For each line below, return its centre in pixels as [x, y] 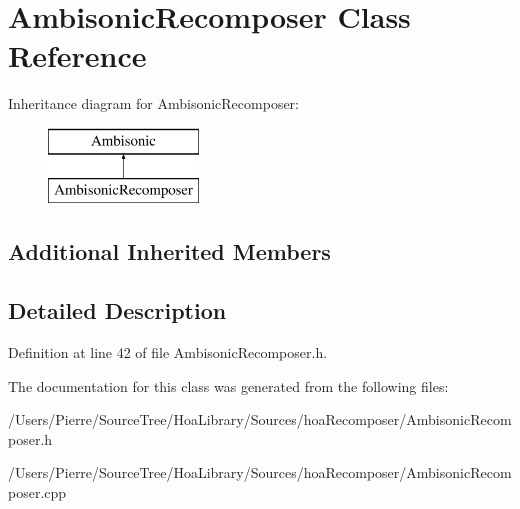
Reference [77, 55]
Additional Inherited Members [169, 251]
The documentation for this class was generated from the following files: [228, 385]
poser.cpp [37, 492]
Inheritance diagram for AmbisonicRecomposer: [154, 103]
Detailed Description [117, 310]
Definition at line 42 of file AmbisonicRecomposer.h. [168, 352]
